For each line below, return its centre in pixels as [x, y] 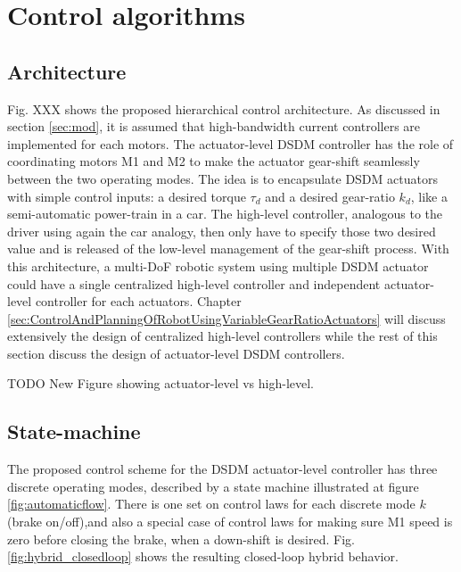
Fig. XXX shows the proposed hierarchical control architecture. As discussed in [224, 108]
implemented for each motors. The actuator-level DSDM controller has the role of [230, 143]
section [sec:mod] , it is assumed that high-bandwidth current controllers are [214, 126]
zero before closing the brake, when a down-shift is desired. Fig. [181, 539]
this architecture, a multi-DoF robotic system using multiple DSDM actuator [218, 265]
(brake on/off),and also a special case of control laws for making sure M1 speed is [230, 522]
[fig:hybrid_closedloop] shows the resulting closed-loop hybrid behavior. [203, 556]
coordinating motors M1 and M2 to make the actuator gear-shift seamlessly [214, 161]
